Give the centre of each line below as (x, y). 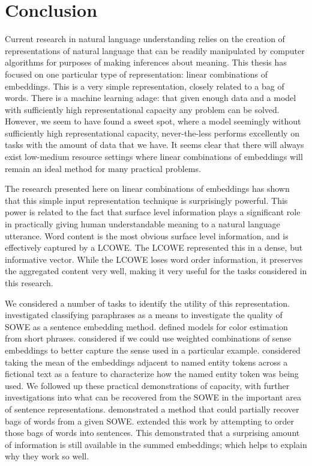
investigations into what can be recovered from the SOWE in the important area (153, 397)
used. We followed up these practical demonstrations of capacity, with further (147, 385)
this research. (29, 283)
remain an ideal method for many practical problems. (103, 168)
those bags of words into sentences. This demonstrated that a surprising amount (152, 433)
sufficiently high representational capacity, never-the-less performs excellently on (152, 133)
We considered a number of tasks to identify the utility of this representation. (148, 303)
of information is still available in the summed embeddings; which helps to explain (156, 444)
